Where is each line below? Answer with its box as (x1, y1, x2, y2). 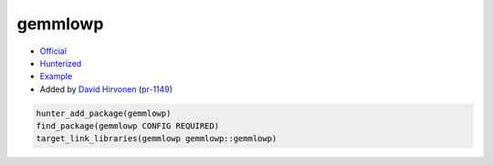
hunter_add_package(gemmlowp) (36, 108, 172, 119)
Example (39, 71, 73, 82)
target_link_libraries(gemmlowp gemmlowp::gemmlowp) (36, 133, 278, 144)
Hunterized (39, 57, 82, 68)
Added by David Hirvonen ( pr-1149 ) (39, 83, 173, 95)
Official (39, 46, 68, 57)
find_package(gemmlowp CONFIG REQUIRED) (36, 121, 219, 131)
